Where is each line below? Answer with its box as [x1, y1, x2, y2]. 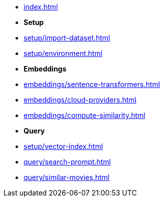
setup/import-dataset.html [24, 33, 110, 42]
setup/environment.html [24, 49, 103, 57]
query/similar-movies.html [24, 173, 110, 181]
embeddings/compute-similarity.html [24, 111, 145, 119]
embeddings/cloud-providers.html [24, 95, 136, 104]
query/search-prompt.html [24, 157, 111, 166]
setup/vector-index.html [24, 142, 103, 150]
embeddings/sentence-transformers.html [24, 80, 160, 88]
